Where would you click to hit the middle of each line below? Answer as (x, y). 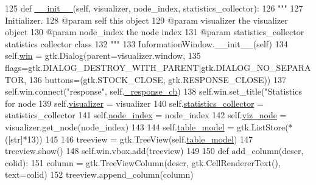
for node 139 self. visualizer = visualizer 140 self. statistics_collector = (134, 103)
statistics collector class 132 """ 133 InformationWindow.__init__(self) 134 (146, 43)
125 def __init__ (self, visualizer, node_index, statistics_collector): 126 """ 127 (154, 8)
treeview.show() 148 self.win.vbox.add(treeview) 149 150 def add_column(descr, (154, 151)
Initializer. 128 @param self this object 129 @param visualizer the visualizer (146, 20)
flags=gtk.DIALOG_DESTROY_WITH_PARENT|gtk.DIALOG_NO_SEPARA (158, 67)
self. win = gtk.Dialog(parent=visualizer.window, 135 (103, 55)
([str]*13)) (24, 139)
